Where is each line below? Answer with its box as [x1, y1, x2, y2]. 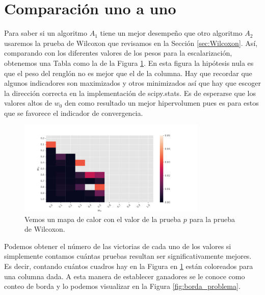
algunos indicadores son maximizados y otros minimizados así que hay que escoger [4, 78, 261, 88]
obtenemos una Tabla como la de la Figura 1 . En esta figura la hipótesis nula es [4, 57, 254, 68]
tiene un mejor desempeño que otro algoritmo [100, 28, 243, 38]
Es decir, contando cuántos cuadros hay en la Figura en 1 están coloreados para [4, 261, 253, 272]
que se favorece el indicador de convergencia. [4, 107, 143, 118]
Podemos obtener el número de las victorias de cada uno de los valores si [4, 240, 231, 251]
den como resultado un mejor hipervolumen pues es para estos [64, 97, 259, 108]
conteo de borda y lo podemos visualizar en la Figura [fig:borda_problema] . [4, 281, 241, 291]
